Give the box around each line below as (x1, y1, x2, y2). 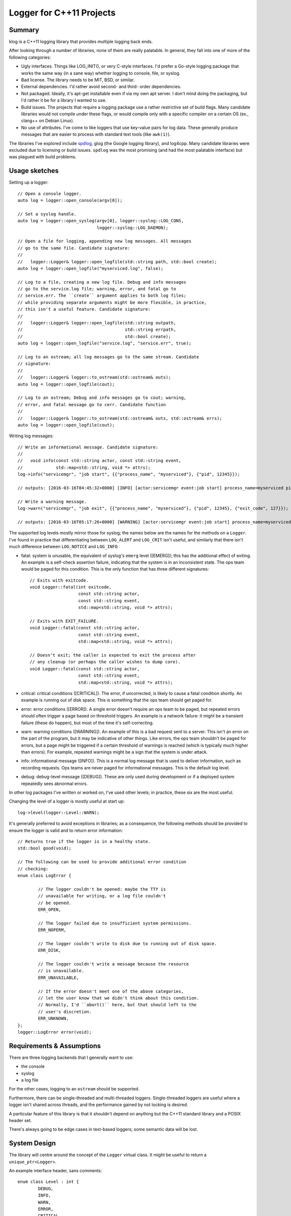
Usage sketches (9, 167, 59, 175)
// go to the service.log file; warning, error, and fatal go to (17, 286, 177, 292)
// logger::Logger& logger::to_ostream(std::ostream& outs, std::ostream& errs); (17, 415, 223, 421)
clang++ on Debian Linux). (21, 118, 75, 124)
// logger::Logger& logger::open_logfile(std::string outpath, (17, 320, 177, 326)
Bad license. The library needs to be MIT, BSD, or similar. (21, 77, 135, 83)
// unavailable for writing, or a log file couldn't (38, 893, 166, 899)
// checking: (17, 866, 48, 872)
